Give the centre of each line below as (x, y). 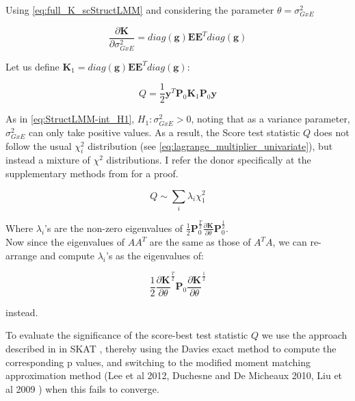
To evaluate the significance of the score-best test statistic (127, 335)
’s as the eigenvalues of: (155, 255)
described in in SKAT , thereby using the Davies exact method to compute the (171, 349)
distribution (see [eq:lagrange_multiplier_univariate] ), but (210, 145)
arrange (21, 255)
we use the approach (304, 335)
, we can (290, 242)
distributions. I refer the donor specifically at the (209, 160)
